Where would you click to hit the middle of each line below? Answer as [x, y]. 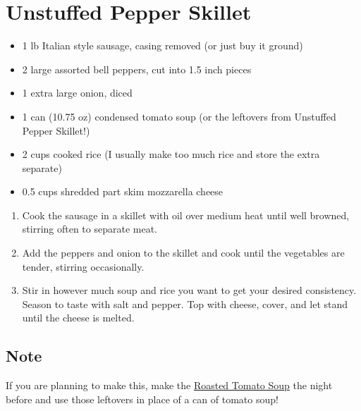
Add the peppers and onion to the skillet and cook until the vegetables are [183, 253]
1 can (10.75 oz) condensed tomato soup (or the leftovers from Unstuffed [179, 116]
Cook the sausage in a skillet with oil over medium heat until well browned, [186, 215]
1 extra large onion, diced [77, 93]
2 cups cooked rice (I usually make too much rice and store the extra [171, 154]
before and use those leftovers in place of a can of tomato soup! [142, 399]
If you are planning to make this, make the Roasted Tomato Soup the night [169, 385]
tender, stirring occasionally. [83, 266]
